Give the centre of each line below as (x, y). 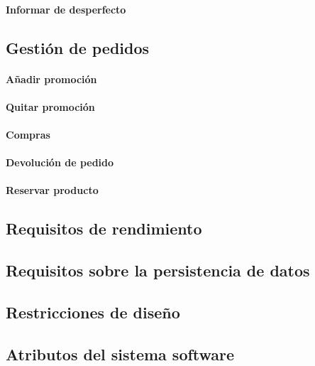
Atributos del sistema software (120, 354)
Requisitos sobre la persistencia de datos (158, 270)
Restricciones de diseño (93, 312)
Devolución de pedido (60, 162)
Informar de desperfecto (66, 9)
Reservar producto (52, 190)
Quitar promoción (50, 106)
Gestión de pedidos (78, 47)
